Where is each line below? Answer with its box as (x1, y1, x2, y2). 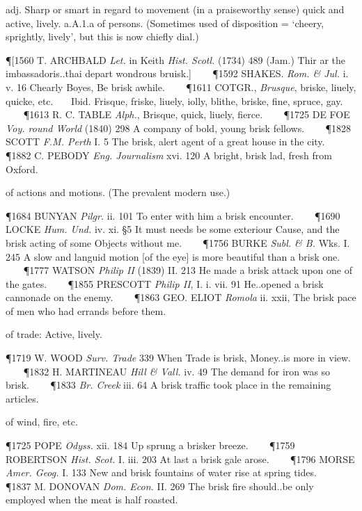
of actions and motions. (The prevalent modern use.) (6, 185, 230, 200)
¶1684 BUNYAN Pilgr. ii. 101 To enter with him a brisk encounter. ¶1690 (6, 208, 340, 222)
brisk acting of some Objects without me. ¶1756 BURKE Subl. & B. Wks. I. (6, 235, 350, 250)
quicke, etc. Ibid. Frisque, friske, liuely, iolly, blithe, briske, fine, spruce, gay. (6, 93, 343, 108)
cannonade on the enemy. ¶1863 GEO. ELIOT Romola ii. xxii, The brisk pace (6, 290, 356, 305)
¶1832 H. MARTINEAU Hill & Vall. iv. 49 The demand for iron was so (23, 364, 331, 378)
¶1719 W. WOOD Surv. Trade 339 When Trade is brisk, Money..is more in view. (6, 350, 351, 365)
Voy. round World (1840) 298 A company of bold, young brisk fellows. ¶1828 (6, 120, 351, 135)
